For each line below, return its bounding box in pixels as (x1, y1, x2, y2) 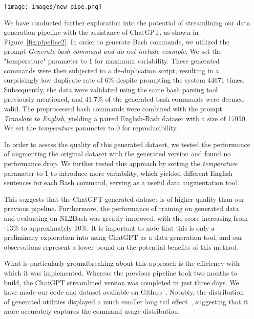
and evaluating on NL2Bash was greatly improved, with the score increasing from (4, 213, 248, 223)
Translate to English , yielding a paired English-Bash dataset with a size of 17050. (4, 113, 247, 123)
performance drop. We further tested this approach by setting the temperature (4, 158, 238, 168)
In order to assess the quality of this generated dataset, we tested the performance (4, 139, 250, 149)
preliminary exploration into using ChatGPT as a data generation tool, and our (4, 232, 243, 242)
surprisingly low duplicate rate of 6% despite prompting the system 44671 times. (4, 75, 245, 85)
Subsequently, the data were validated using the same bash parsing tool (4, 84, 218, 94)
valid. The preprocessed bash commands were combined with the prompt (4, 104, 222, 113)
